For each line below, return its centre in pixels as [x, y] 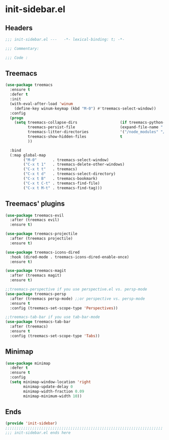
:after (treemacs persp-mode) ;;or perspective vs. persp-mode [77, 299]
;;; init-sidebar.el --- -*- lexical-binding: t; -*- [65, 39]
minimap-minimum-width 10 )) [53, 396]
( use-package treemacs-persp [36, 294]
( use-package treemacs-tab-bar [38, 322]
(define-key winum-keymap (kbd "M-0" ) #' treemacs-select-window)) [85, 108]
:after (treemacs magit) [36, 276]
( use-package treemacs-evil [35, 215]
